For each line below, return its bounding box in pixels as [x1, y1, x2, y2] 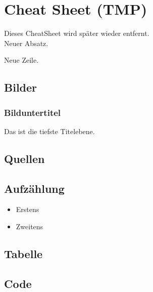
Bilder [4, 79, 37, 95]
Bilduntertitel [4, 106, 61, 118]
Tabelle [4, 246, 43, 262]
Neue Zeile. [4, 55, 39, 65]
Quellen [4, 150, 45, 166]
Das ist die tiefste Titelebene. [4, 126, 95, 136]
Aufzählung [4, 180, 65, 196]
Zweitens [16, 221, 43, 232]
